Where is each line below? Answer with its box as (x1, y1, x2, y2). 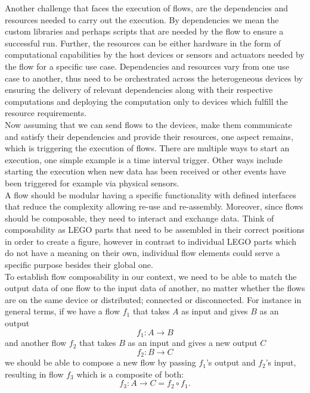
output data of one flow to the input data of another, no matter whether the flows (5, 282, 305, 294)
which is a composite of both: (76, 367, 184, 380)
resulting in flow (5, 367, 64, 380)
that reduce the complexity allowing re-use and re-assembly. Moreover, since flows (5, 200, 303, 213)
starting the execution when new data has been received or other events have (5, 165, 286, 177)
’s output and (206, 356, 256, 369)
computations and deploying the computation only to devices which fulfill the (5, 95, 288, 107)
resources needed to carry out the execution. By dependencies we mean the (5, 13, 279, 26)
